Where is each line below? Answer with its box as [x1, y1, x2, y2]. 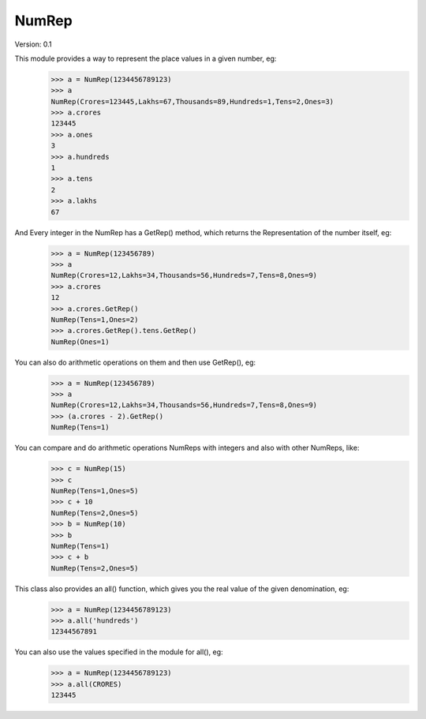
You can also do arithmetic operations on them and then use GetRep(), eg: [14, 358, 256, 367]
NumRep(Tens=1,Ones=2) [50, 315, 139, 324]
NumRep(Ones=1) [50, 337, 110, 346]
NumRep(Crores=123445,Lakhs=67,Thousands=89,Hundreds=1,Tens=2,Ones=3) [50, 97, 334, 106]
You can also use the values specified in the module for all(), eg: [14, 647, 224, 657]
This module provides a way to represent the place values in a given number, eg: [14, 54, 277, 63]
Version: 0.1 [14, 39, 52, 49]
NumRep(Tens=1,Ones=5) [50, 486, 139, 495]
